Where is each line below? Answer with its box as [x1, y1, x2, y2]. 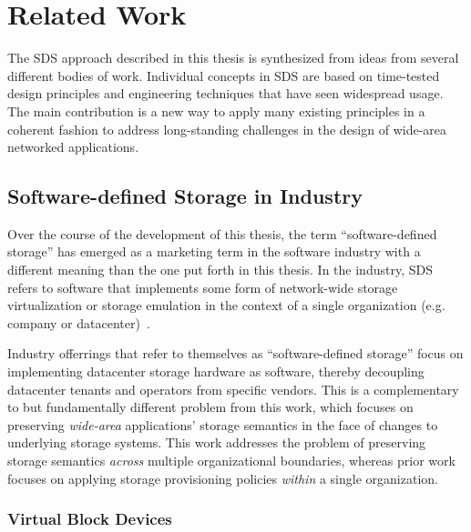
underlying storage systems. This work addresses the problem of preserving [7, 433, 426, 452]
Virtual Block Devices [7, 507, 172, 530]
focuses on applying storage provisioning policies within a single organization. [7, 468, 438, 487]
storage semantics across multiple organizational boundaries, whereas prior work [7, 451, 456, 470]
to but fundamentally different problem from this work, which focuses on [7, 397, 414, 417]
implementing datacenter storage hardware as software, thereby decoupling [7, 362, 425, 381]
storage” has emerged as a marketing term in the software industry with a [7, 242, 421, 261]
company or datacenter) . [7, 313, 150, 332]
